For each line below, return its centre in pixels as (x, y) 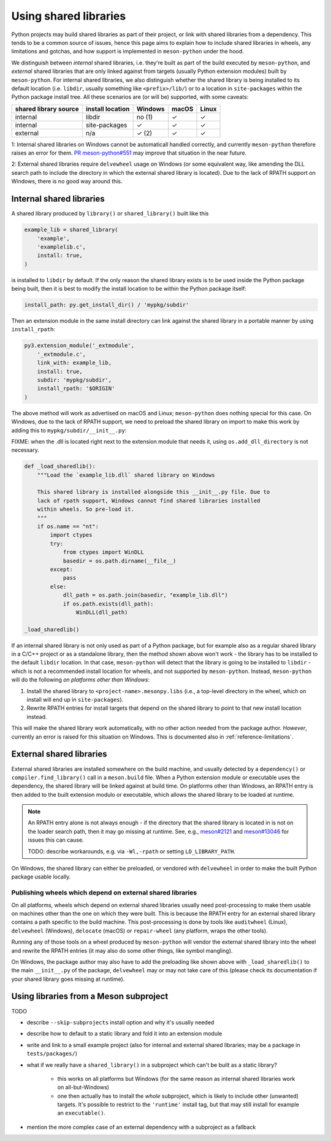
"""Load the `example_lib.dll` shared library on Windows (126, 475)
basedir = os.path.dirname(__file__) (120, 561)
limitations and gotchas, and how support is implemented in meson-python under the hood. (128, 52)
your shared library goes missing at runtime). (68, 979)
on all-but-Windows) (83, 1087)
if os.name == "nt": (68, 527)
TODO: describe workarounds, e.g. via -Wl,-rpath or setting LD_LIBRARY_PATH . (132, 851)
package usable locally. (41, 877)
